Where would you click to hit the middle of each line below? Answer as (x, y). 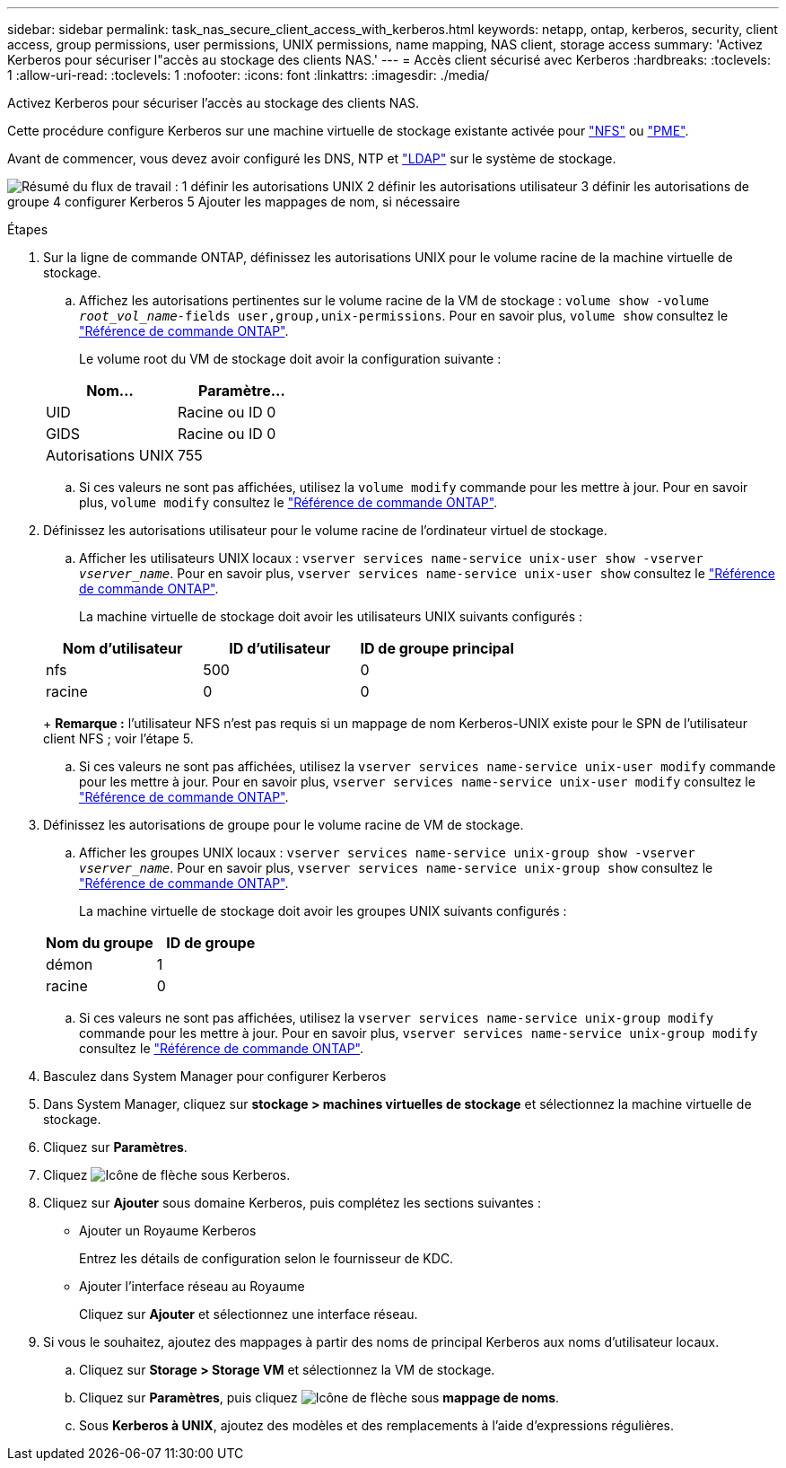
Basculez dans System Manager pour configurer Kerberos (215, 1076)
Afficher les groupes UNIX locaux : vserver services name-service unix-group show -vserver (387, 853)
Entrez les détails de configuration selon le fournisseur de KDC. (266, 1258)
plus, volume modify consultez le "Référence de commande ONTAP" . (288, 502)
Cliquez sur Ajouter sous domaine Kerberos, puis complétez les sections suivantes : (292, 1203)
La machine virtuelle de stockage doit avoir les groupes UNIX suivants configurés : (323, 911)
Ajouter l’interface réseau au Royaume (192, 1286)
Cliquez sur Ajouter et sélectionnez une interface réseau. (249, 1314)
